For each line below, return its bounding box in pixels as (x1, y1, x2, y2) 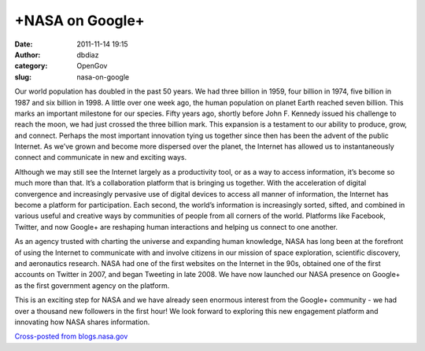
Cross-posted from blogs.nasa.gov (14, 331, 128, 342)
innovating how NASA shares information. (14, 317, 150, 327)
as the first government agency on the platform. (14, 280, 170, 290)
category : (14, 61, 48, 71)
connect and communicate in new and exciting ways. (14, 153, 187, 162)
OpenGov (76, 61, 108, 71)
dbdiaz (76, 50, 99, 59)
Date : (14, 39, 33, 49)
